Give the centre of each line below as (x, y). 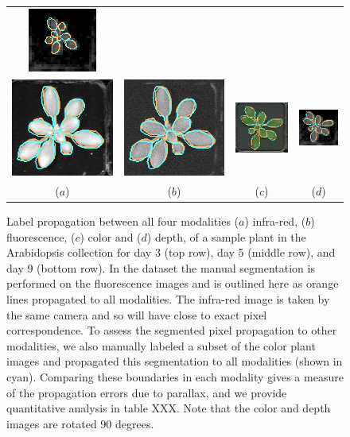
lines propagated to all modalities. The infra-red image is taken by (168, 299)
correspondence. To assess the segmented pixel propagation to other (172, 330)
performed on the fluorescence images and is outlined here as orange (173, 283)
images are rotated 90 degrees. (80, 423)
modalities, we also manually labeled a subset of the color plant (161, 345)
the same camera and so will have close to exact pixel (137, 314)
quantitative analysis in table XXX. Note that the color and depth (169, 408)
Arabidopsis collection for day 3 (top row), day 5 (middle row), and (171, 252)
